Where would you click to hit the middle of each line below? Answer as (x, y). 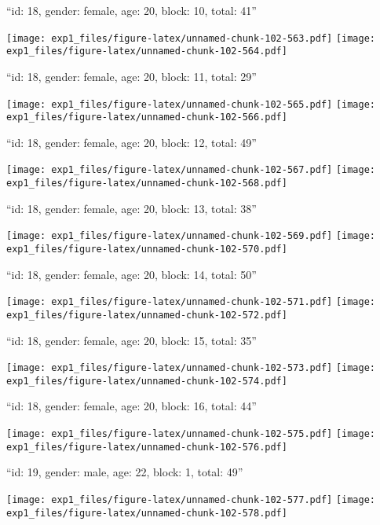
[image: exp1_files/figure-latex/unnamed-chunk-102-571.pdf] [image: (191, 302)
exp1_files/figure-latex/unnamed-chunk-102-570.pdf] (147, 249)
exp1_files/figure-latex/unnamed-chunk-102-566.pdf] (147, 117)
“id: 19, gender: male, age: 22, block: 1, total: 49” (125, 472)
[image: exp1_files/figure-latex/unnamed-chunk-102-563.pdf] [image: (191, 38)
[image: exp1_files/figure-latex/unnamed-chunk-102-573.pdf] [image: (191, 368)
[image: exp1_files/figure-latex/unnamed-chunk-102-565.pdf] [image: (191, 104)
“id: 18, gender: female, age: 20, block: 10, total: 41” (132, 10)
